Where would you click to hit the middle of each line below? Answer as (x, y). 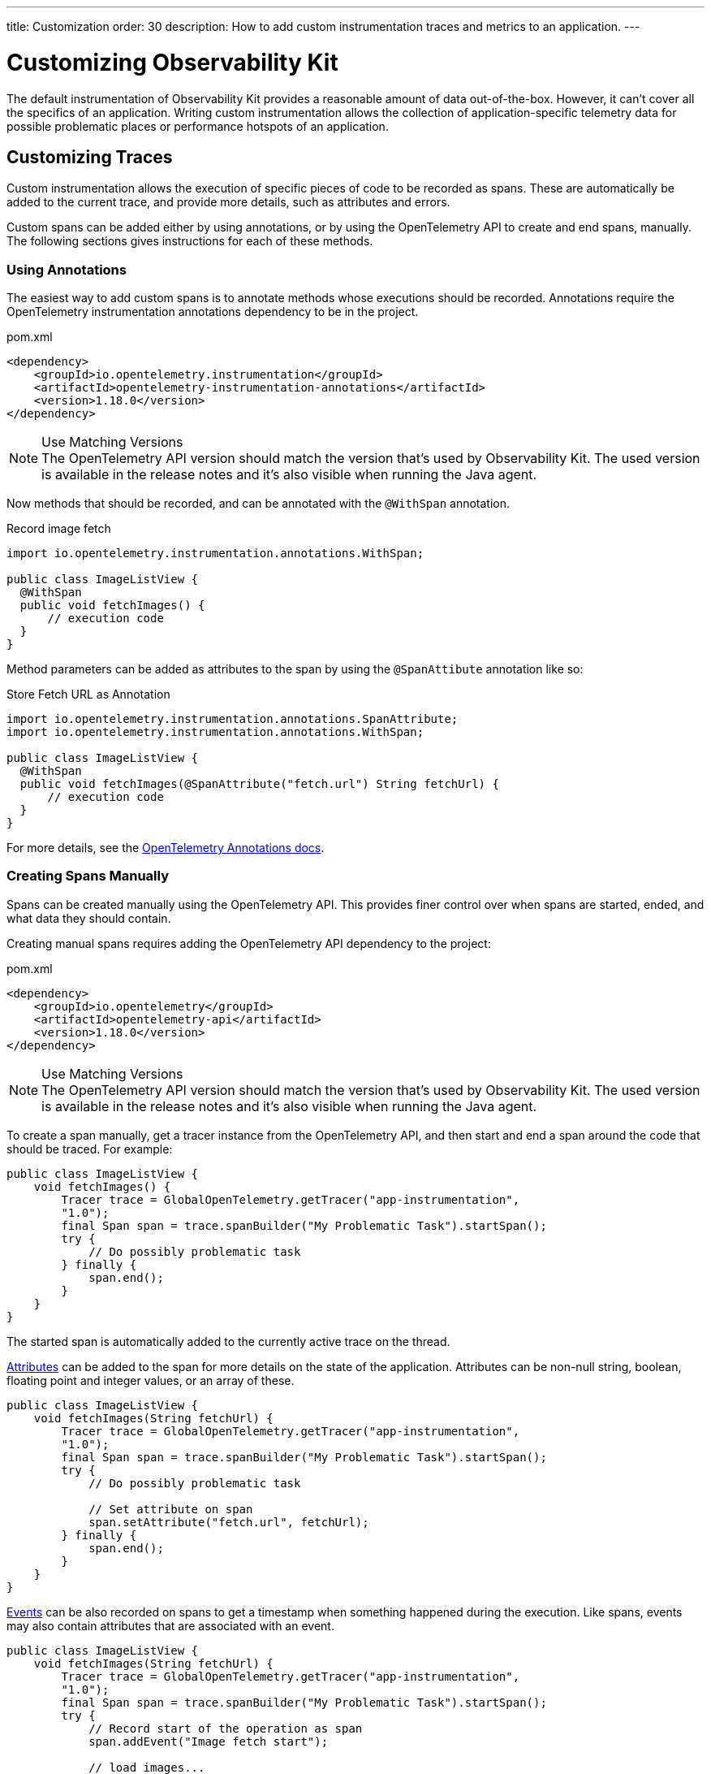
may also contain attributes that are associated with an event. (170, 1625)
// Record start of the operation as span (226, 1728)
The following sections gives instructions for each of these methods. (190, 241)
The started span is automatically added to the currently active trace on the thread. (228, 1341)
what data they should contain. (89, 918)
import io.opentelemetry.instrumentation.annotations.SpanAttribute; (233, 719)
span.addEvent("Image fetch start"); (209, 1741)
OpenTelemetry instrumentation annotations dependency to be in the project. (213, 312)
